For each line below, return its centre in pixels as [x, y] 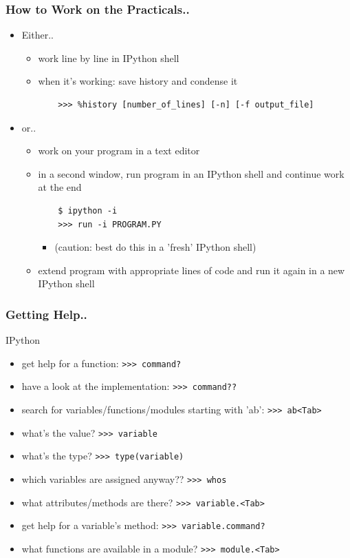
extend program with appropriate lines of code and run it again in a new [192, 270]
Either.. [37, 35]
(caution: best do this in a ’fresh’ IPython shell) [155, 247]
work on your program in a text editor [119, 151]
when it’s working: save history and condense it [138, 81]
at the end [60, 187]
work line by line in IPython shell [109, 58]
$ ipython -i [88, 210]
